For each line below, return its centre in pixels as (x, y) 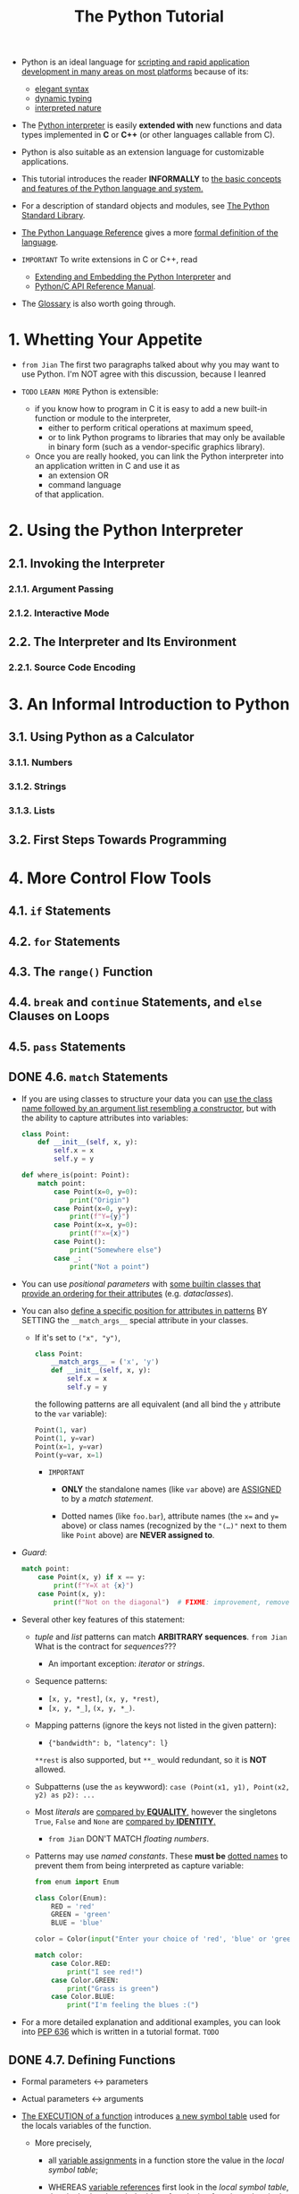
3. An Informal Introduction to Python (149, 705)
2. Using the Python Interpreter (126, 531)
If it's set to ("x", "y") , (78, 1337)
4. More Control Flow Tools (110, 878)
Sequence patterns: (71, 1680)
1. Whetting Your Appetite (105, 340)
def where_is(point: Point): (75, 1175)
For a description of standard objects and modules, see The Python (145, 206)
